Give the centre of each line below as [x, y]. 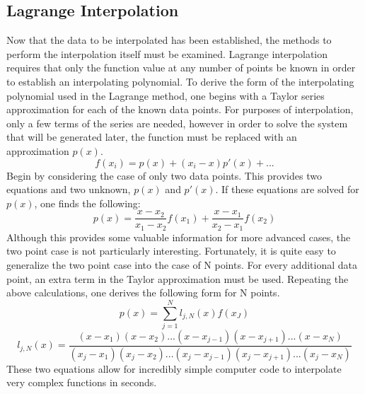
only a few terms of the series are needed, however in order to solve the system [177, 123]
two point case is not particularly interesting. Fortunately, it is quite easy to [171, 251]
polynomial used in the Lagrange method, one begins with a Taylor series [166, 95]
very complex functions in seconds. [82, 382]
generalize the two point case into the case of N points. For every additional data [182, 265]
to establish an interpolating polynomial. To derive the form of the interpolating [180, 81]
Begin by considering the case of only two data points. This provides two [164, 175]
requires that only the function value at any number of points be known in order [181, 68]
